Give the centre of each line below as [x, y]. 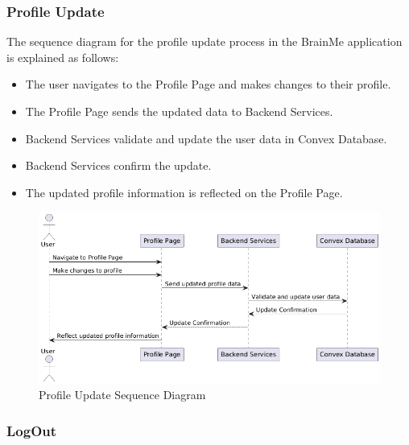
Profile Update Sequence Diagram [122, 395]
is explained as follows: [63, 57]
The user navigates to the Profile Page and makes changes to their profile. [208, 84]
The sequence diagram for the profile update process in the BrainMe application [204, 41]
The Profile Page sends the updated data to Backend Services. [179, 111]
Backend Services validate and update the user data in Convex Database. [206, 138]
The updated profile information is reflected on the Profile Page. [184, 192]
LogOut [32, 430]
